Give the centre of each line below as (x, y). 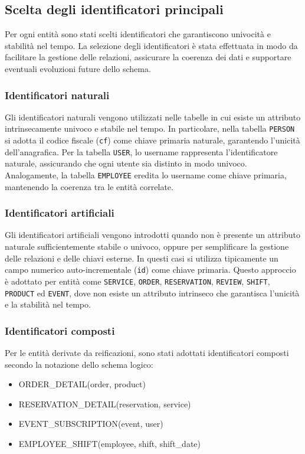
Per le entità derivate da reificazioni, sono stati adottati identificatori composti (147, 352)
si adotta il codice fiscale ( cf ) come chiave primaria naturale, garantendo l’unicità (152, 140)
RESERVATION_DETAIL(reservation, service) (105, 404)
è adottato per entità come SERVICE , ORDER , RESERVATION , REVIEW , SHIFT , (137, 281)
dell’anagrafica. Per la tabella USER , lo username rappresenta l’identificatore (141, 151)
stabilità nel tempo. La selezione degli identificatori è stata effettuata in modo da (151, 45)
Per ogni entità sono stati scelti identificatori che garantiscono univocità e (138, 34)
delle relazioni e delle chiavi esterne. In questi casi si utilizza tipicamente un (142, 258)
